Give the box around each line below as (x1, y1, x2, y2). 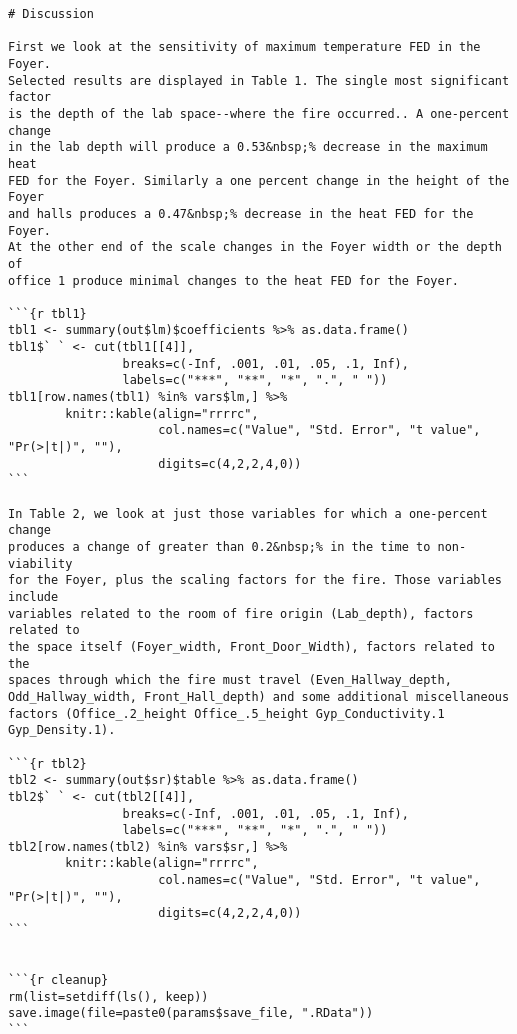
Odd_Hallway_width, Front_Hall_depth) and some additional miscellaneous (8, 689, 510, 704)
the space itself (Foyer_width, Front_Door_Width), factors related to (8, 639, 495, 654)
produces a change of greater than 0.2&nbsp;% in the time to (8, 540, 431, 554)
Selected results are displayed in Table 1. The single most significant (8, 73, 510, 88)
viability (8, 556, 73, 571)
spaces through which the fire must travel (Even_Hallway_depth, (8, 673, 452, 688)
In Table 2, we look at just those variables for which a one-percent (8, 506, 488, 521)
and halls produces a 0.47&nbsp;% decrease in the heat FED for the (8, 206, 474, 221)
